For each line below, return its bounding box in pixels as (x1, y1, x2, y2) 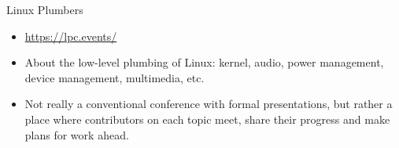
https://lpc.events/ (24, 27, 117, 44)
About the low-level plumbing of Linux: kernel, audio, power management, (24, 54, 384, 70)
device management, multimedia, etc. (24, 69, 205, 85)
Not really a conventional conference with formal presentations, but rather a (24, 96, 393, 112)
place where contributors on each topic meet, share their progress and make (24, 110, 390, 127)
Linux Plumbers (6, 2, 83, 17)
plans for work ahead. (24, 126, 129, 143)
